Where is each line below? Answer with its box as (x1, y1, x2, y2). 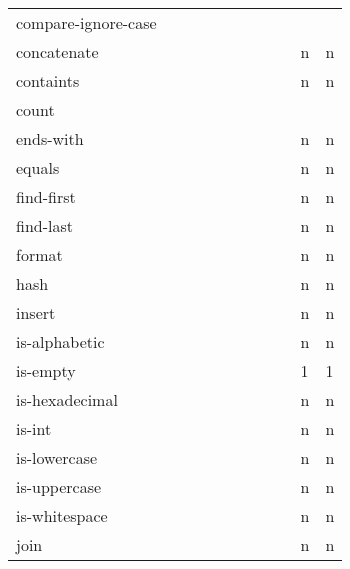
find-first (16, 185, 76, 208)
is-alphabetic (16, 330, 105, 353)
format (16, 243, 63, 266)
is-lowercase (16, 446, 98, 469)
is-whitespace (16, 504, 108, 527)
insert (16, 301, 56, 324)
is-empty (16, 359, 76, 382)
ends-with (16, 127, 84, 150)
